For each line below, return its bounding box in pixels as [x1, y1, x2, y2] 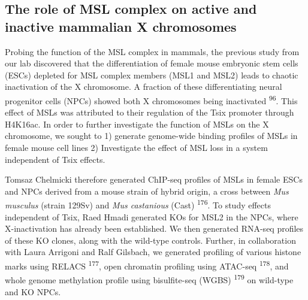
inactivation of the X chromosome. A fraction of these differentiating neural [5, 80, 282, 93]
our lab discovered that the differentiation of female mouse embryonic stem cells [5, 57, 298, 69]
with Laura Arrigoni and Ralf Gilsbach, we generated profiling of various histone [5, 246, 301, 258]
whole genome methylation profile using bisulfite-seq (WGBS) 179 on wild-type [5, 272, 294, 286]
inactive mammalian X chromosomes [5, 17, 237, 35]
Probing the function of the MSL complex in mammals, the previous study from [5, 45, 300, 57]
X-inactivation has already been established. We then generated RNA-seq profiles [5, 222, 304, 235]
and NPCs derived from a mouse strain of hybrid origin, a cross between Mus [5, 184, 289, 197]
